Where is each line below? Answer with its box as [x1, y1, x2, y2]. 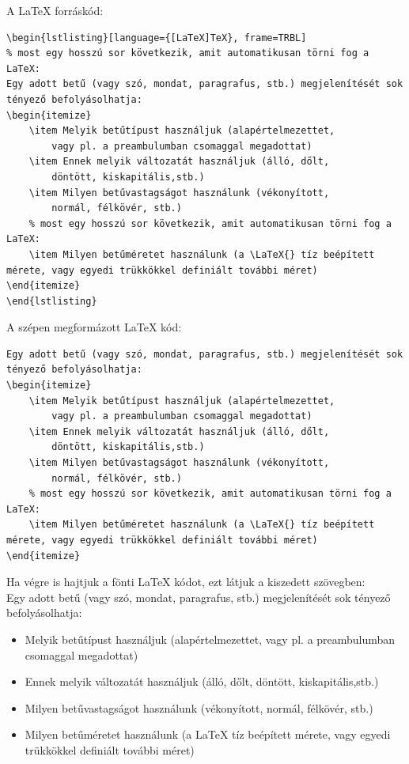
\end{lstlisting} [6, 295, 97, 307]
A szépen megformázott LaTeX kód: [6, 319, 182, 335]
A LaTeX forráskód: [6, 2, 104, 18]
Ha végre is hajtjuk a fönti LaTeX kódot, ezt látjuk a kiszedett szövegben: [6, 573, 365, 590]
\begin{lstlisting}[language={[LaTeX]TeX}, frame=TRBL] [6, 32, 307, 43]
